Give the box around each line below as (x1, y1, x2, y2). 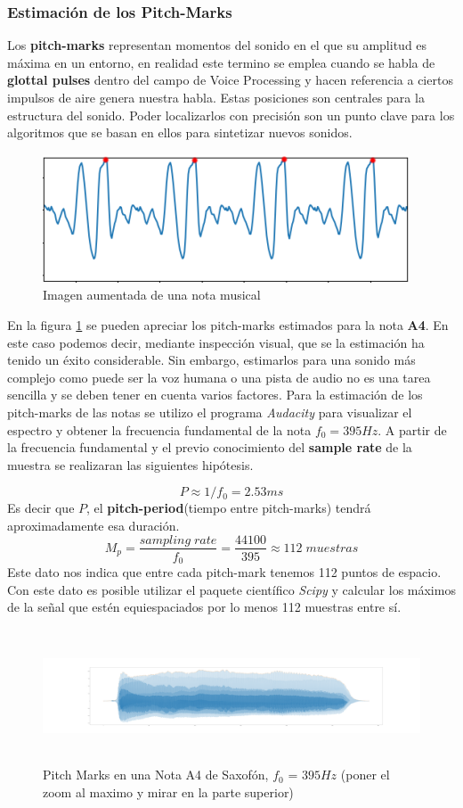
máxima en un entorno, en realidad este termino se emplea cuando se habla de (7, 53, 435, 71)
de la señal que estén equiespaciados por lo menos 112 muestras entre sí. (7, 598, 402, 616)
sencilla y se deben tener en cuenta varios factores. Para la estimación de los (7, 385, 423, 404)
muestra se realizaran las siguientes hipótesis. (7, 455, 254, 474)
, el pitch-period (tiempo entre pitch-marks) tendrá (86, 499, 371, 517)
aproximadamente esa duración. (7, 515, 180, 534)
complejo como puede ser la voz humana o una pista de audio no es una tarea (7, 367, 431, 386)
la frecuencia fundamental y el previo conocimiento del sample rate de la (7, 438, 412, 457)
